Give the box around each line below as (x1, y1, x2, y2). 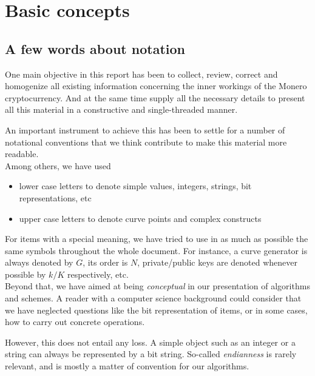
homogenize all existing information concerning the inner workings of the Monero (5, 79, 307, 92)
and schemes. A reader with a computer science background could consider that (5, 292, 302, 304)
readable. (5, 147, 39, 160)
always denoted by (5, 256, 73, 269)
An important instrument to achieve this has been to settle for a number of (5, 123, 285, 136)
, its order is (83, 256, 128, 269)
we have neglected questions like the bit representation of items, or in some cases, (5, 303, 308, 316)
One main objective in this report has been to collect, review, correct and (5, 67, 278, 80)
